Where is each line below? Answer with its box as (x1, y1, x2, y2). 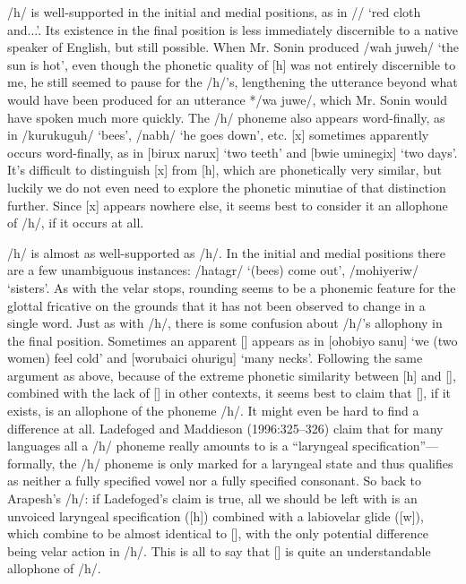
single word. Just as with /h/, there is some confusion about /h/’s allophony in (7, 313, 443, 332)
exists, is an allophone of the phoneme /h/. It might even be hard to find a (7, 401, 419, 420)
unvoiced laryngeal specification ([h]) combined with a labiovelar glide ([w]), (7, 506, 424, 525)
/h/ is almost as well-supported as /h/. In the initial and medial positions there (7, 243, 446, 262)
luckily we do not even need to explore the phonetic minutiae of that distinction (7, 177, 446, 196)
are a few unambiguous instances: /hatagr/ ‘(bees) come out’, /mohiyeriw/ (7, 261, 419, 279)
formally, (7, 453, 56, 472)
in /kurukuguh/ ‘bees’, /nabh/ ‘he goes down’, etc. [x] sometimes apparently (7, 125, 429, 144)
